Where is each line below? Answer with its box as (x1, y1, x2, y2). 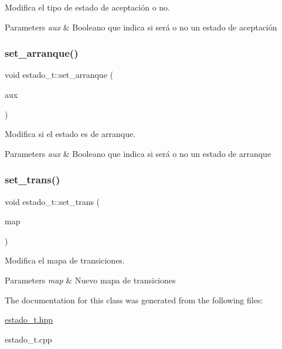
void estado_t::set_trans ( (5, 195, 100, 207)
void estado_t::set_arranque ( (5, 69, 113, 81)
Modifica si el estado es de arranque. (5, 128, 136, 140)
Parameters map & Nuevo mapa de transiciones (5, 273, 176, 286)
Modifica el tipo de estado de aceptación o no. (5, 1, 171, 13)
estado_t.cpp (5, 333, 52, 345)
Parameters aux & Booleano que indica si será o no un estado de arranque (5, 147, 271, 159)
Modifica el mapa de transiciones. (5, 254, 125, 266)
